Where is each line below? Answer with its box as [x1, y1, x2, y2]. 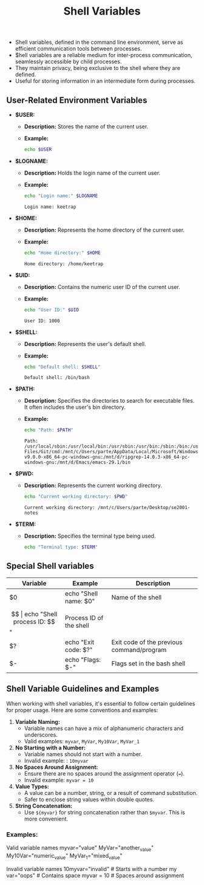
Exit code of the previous [111, 637, 183, 646]
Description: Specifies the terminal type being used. [24, 532, 156, 540]
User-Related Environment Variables [6, 95, 148, 105]
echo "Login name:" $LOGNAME [24, 193, 98, 199]
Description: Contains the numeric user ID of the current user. [24, 283, 180, 290]
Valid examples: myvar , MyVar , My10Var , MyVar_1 [24, 737, 140, 744]
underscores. [24, 731, 58, 738]
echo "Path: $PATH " [24, 427, 74, 433]
